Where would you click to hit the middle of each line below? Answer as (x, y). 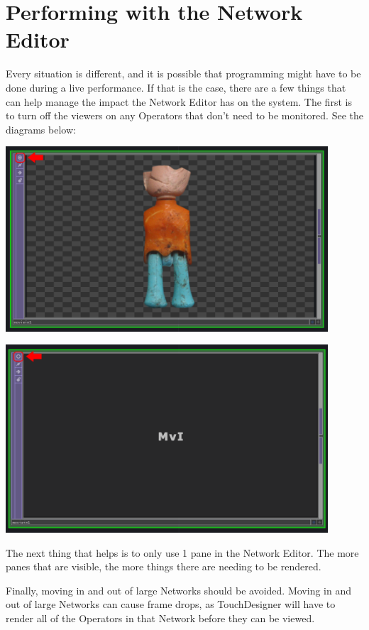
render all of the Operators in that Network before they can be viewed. (160, 618)
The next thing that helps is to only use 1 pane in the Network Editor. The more (182, 552)
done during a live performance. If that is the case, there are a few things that (176, 87)
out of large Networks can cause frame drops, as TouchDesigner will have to (171, 604)
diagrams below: (41, 129)
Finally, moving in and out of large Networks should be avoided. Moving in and (178, 590)
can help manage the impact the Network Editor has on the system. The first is (179, 101)
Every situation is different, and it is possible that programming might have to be (183, 74)
